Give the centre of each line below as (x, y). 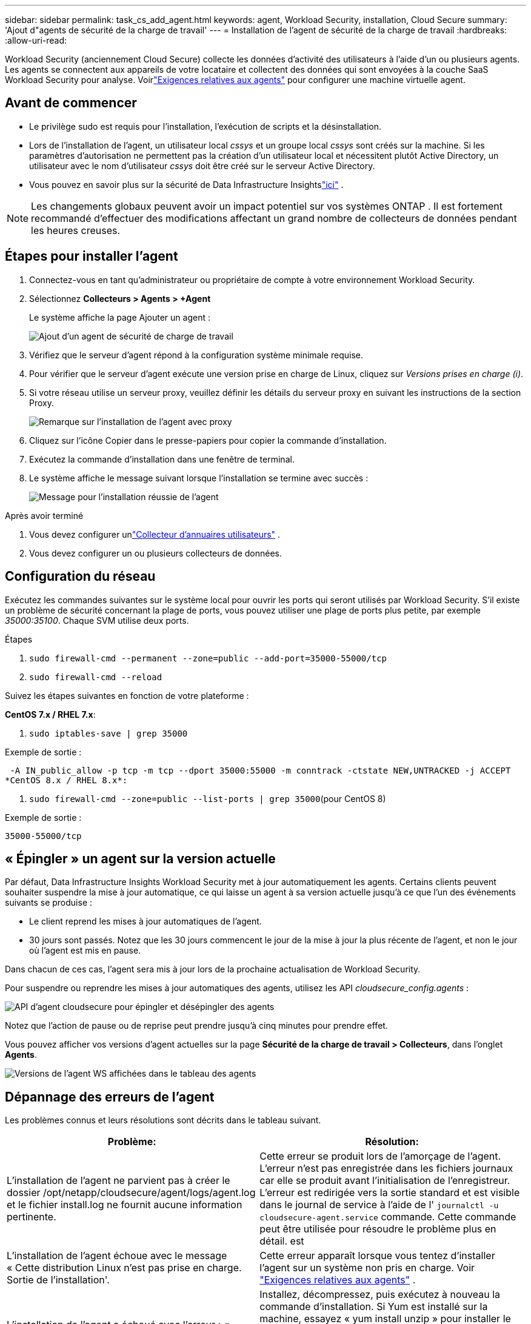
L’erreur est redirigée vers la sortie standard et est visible (390, 1193)
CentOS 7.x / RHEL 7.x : (50, 714)
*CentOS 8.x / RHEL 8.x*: (66, 780)
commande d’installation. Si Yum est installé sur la (374, 1307)
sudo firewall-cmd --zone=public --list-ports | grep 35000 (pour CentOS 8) (208, 798)
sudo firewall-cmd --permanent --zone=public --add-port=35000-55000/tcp (208, 658)
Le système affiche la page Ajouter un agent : (120, 317)
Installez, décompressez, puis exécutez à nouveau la (380, 1295)
